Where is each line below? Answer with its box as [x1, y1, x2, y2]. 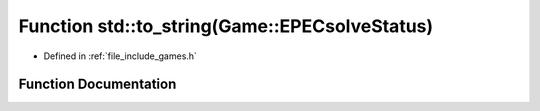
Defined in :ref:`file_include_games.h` [43, 50, 197, 62]
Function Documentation [18, 76, 177, 93]
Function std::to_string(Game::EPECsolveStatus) [18, 15, 434, 37]
